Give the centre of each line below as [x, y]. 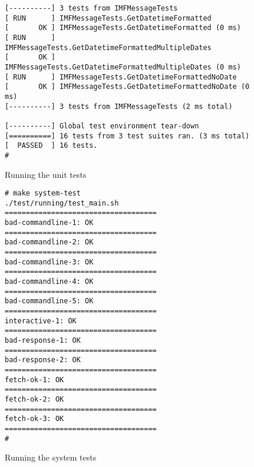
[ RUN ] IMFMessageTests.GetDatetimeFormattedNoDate [121, 77]
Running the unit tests [46, 174]
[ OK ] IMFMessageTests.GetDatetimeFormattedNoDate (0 [127, 87]
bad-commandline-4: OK [49, 281]
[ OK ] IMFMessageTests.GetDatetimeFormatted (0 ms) [123, 28]
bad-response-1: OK [43, 340]
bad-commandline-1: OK [49, 223]
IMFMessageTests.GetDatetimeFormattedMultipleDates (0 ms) [123, 67]
